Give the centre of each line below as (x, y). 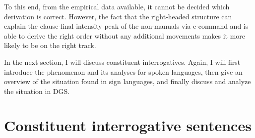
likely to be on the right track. (50, 45)
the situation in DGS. (37, 91)
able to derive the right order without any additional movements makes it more (125, 35)
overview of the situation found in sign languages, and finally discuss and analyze (127, 81)
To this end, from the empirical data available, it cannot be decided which (117, 6)
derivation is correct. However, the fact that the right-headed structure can (118, 16)
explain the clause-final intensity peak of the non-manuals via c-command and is (126, 26)
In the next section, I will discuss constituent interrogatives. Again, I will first (122, 62)
